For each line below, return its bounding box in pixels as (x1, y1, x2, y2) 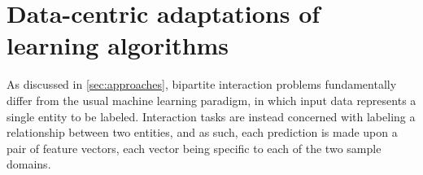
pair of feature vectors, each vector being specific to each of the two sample (7, 139, 382, 156)
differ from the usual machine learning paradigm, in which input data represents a (7, 91, 416, 108)
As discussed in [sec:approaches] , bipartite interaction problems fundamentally (7, 76, 397, 93)
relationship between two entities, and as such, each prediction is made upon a (7, 124, 398, 141)
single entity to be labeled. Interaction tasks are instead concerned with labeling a (7, 107, 416, 125)
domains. (7, 155, 51, 173)
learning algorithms (7, 28, 229, 62)
